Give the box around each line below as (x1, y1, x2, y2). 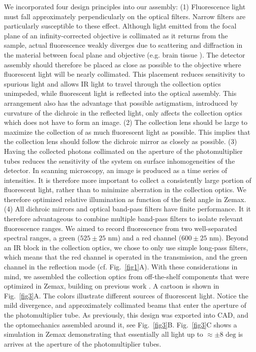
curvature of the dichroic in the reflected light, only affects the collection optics (4, 107, 243, 117)
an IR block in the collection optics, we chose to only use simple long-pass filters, (4, 242, 248, 252)
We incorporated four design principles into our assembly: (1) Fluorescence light (4, 1, 246, 11)
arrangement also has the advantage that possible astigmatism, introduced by (4, 97, 238, 108)
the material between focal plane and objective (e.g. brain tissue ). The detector (4, 49, 245, 59)
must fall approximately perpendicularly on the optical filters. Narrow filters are (4, 11, 246, 21)
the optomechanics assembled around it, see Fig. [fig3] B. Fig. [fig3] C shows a (4, 319, 237, 329)
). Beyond (219, 233, 249, 243)
